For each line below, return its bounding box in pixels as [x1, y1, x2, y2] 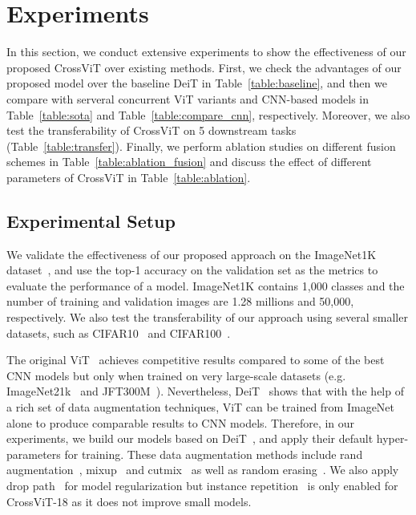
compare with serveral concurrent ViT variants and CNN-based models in [6, 90, 370, 107]
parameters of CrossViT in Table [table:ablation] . [6, 168, 251, 185]
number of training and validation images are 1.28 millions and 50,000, [6, 293, 354, 310]
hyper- [376, 430, 409, 447]
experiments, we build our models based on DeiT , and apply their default [6, 430, 374, 447]
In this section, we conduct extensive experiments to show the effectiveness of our [6, 43, 406, 60]
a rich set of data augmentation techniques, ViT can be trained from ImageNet [6, 399, 395, 416]
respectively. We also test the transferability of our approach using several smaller [6, 309, 408, 326]
